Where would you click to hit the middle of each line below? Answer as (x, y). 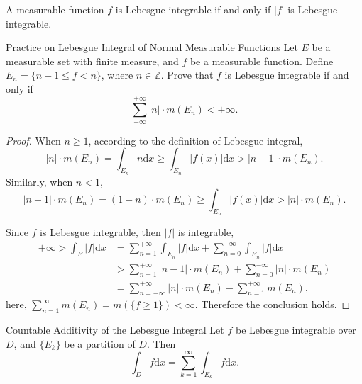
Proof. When (33, 140)
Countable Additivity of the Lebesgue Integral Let (115, 330)
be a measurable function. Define (262, 61)
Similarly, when (39, 181)
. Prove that (187, 75)
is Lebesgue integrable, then (100, 232)
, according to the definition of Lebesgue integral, (196, 140)
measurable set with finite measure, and (92, 61)
